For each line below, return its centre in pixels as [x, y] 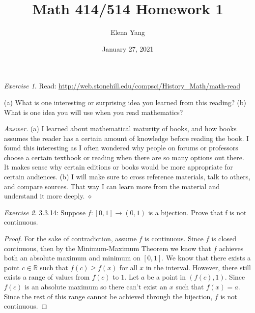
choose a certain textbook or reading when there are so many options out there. [124, 157]
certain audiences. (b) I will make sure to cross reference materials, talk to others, [127, 177]
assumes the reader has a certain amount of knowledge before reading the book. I [127, 138]
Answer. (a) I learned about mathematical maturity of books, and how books [120, 128]
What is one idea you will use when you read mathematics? [94, 112]
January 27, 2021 [128, 48]
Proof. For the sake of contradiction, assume [70, 239]
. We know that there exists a [206, 258]
